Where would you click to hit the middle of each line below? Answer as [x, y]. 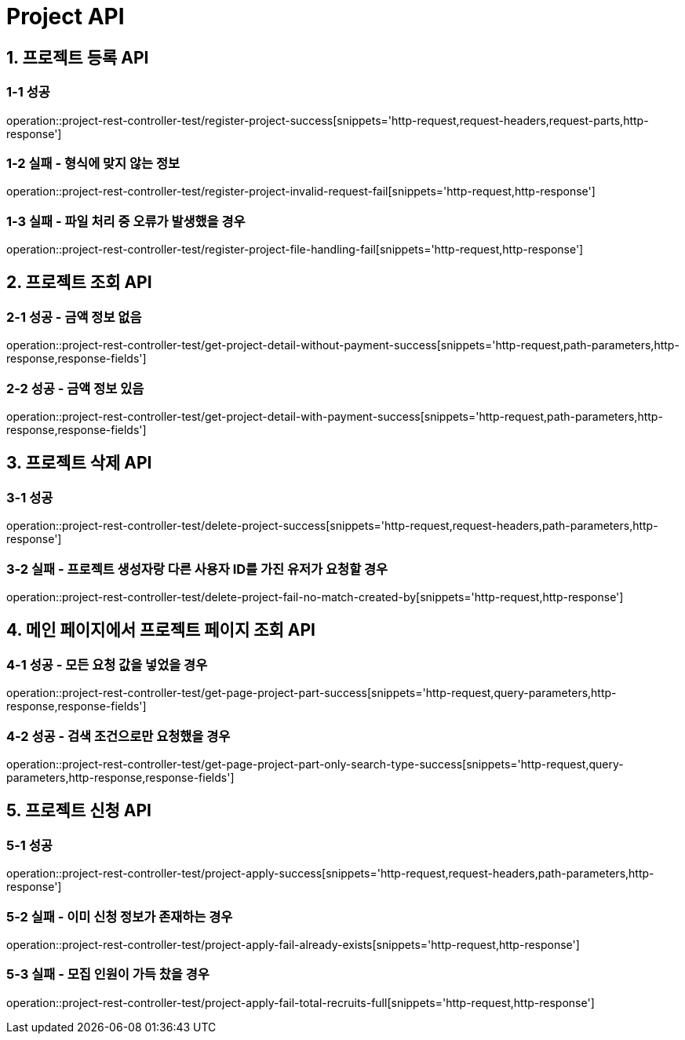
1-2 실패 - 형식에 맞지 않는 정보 [93, 163]
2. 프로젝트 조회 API [79, 283]
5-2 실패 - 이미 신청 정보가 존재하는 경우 [120, 916]
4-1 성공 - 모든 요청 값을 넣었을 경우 [107, 664]
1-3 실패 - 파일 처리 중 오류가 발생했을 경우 [126, 221]
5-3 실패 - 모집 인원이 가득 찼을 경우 [108, 974]
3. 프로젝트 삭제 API [79, 463]
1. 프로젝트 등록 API [78, 57]
